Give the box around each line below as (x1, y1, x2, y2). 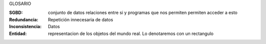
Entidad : (9, 30, 27, 37)
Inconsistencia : (9, 24, 42, 30)
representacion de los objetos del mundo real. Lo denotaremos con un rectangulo (48, 30, 214, 37)
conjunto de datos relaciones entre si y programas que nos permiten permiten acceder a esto (48, 10, 237, 16)
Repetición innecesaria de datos (48, 16, 113, 22)
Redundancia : (9, 16, 39, 22)
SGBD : (9, 10, 23, 16)
